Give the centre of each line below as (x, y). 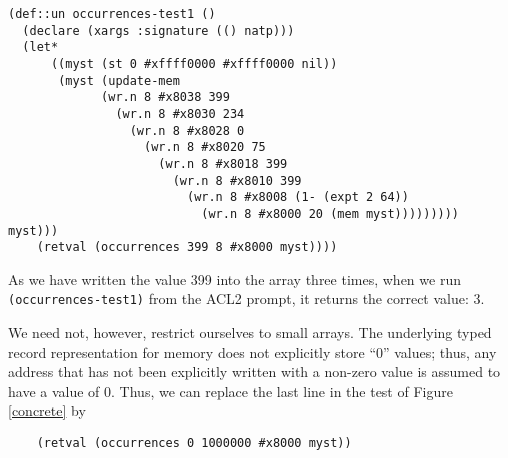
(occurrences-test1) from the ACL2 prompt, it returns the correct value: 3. (246, 298)
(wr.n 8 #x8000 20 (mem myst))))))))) (330, 213)
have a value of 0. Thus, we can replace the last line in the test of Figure (230, 390)
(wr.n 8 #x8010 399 (237, 180)
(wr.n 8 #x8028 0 (187, 130)
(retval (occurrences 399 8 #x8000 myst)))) (187, 247)
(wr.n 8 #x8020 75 (205, 147)
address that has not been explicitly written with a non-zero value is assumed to (254, 371)
